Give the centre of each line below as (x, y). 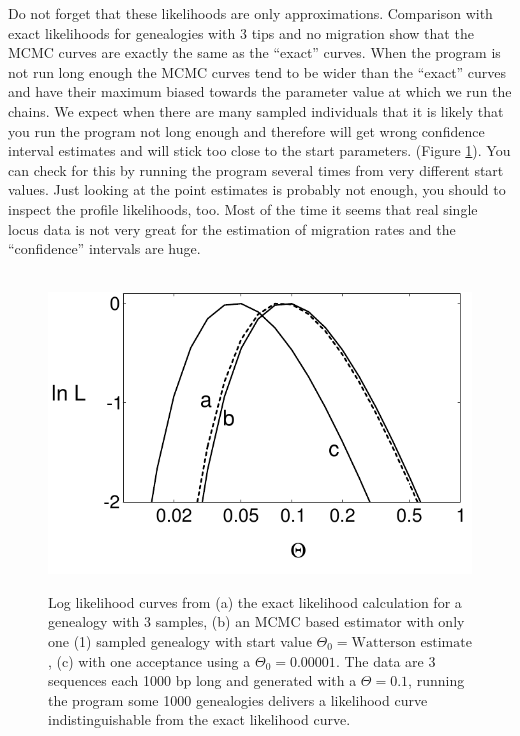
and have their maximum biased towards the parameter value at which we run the (260, 91)
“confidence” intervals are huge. (104, 248)
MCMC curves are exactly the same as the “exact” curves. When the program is (254, 52)
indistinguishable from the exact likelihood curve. (199, 719)
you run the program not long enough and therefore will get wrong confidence (246, 130)
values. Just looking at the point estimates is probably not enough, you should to (257, 189)
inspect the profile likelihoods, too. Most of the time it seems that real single (243, 208)
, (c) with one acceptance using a (149, 660)
